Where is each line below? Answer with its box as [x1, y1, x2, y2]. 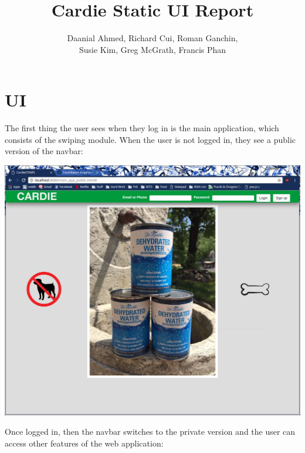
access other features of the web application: [5, 437, 164, 449]
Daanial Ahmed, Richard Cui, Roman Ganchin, [67, 32, 238, 44]
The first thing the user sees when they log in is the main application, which [5, 122, 279, 134]
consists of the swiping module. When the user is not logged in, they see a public [5, 133, 296, 145]
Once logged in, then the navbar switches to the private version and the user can [5, 425, 296, 438]
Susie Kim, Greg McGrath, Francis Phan [79, 43, 226, 55]
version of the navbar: [5, 145, 83, 157]
